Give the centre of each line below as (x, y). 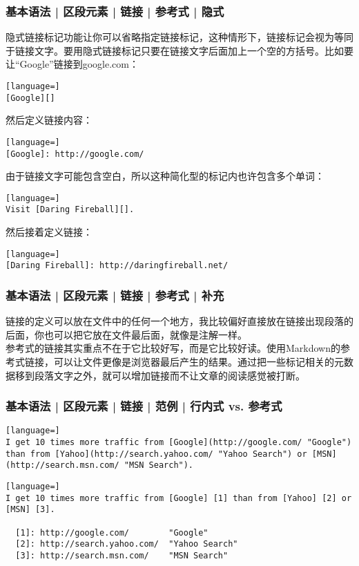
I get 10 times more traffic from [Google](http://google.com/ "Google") (179, 443)
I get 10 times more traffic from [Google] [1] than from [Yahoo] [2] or (179, 498)
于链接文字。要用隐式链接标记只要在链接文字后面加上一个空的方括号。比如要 (179, 50)
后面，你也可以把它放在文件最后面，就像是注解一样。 (126, 334)
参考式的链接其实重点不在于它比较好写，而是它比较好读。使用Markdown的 (173, 348)
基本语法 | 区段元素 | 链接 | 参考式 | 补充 (115, 295)
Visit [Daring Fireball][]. (70, 210)
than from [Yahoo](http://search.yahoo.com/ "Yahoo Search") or (156, 454)
